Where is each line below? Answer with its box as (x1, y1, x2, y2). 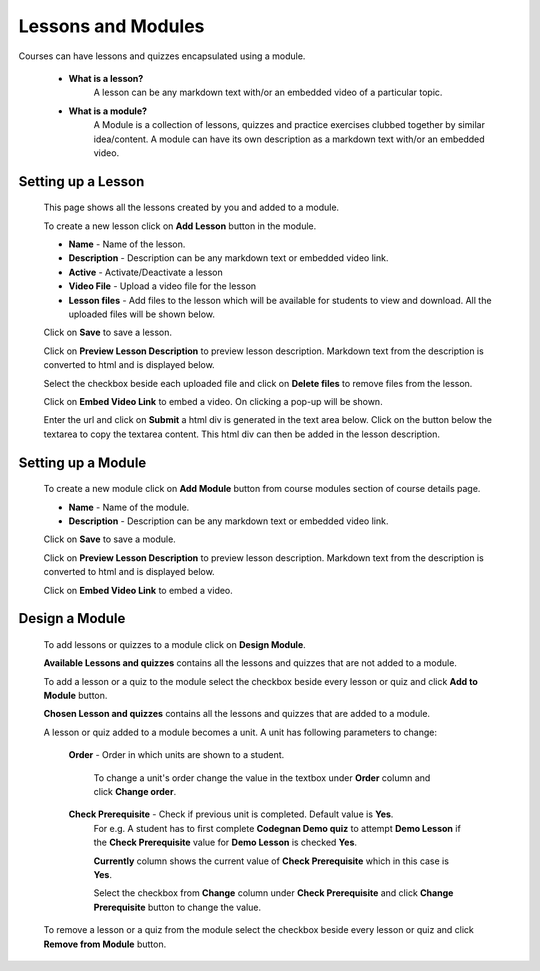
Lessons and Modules (18, 15, 205, 37)
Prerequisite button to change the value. (93, 901, 262, 913)
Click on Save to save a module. (43, 533, 177, 545)
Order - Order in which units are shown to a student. (68, 749, 285, 761)
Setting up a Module (18, 454, 147, 471)
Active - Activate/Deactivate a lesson (68, 266, 224, 278)
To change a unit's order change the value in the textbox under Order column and (93, 771, 431, 784)
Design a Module (18, 610, 126, 627)
